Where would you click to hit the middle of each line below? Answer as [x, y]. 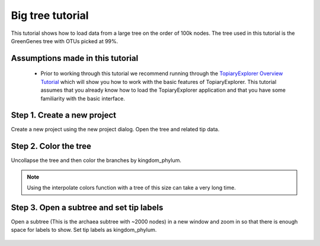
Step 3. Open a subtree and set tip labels [87, 207]
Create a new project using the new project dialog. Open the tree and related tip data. [115, 130]
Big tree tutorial [50, 15]
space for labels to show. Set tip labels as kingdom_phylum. [84, 230]
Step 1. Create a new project [64, 115]
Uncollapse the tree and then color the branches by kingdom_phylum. [96, 160]
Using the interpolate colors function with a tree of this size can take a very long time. [132, 188]
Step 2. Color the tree [51, 146]
